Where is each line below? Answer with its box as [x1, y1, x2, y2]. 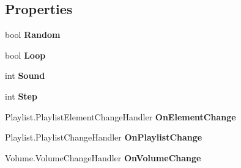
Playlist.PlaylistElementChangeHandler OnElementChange [5, 110, 236, 123]
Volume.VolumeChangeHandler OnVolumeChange [5, 151, 201, 164]
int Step [5, 89, 37, 102]
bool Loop [5, 48, 46, 61]
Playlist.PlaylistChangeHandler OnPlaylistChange [5, 131, 202, 144]
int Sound [5, 69, 45, 82]
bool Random [5, 28, 61, 41]
